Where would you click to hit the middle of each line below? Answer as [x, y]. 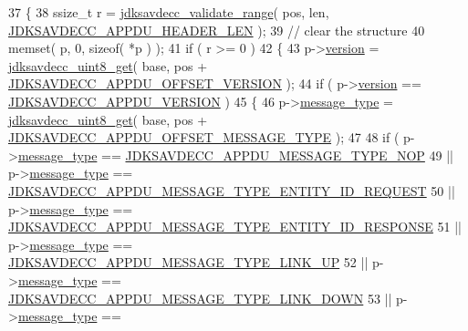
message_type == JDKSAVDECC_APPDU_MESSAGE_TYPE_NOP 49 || [235, 155]
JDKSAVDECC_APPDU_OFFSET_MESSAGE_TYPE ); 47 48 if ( [204, 137]
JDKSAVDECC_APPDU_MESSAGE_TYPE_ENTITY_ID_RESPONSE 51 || [235, 227]
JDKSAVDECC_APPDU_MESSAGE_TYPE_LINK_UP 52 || [188, 262]
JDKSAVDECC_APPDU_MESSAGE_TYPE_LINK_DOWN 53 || [200, 298]
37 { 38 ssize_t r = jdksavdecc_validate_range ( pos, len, [169, 12]
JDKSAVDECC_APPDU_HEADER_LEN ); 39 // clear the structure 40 [217, 30]
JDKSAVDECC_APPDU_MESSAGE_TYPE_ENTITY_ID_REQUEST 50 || [232, 190]
